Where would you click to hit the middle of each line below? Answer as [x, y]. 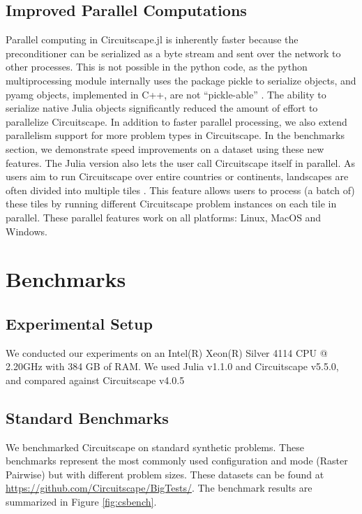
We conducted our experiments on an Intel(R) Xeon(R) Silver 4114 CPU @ [167, 352]
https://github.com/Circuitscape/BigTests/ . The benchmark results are [159, 488]
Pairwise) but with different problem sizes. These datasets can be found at [165, 474]
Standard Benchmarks [87, 417]
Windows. [27, 231]
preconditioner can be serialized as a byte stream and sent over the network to [173, 53]
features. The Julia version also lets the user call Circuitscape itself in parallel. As [181, 162]
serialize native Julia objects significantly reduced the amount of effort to [162, 108]
